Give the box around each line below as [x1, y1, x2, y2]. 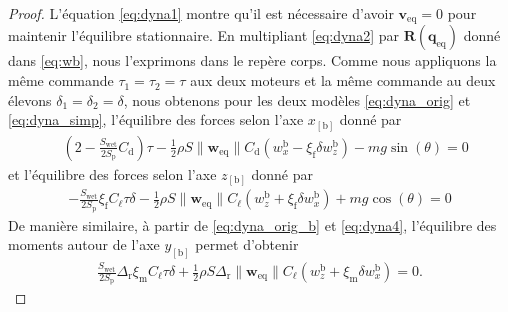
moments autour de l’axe [8, 234, 160, 255]
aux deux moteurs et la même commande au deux [190, 70, 496, 91]
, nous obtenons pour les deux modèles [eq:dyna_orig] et [123, 89, 471, 110]
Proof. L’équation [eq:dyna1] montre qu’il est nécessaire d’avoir [8, 3, 394, 23]
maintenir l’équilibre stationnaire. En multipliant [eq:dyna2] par [8, 25, 399, 46]
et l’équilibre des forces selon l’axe [8, 163, 217, 184]
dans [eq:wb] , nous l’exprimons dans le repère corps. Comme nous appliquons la [8, 50, 497, 71]
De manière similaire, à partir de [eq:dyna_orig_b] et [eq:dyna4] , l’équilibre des [8, 214, 497, 235]
